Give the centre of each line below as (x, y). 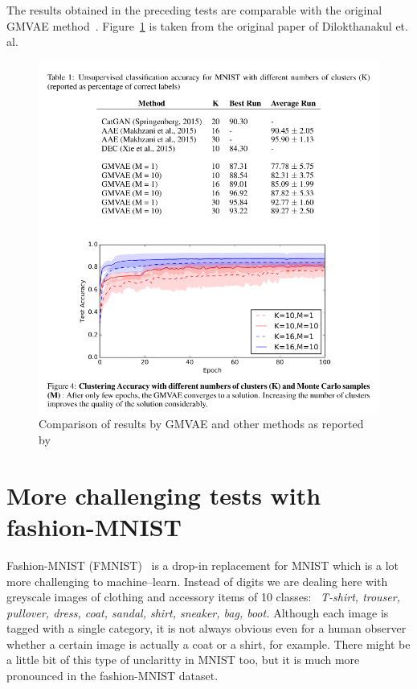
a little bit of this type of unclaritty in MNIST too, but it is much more (183, 660)
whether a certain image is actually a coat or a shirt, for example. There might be (208, 644)
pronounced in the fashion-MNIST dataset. (112, 676)
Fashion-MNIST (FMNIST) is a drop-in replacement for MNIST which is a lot (203, 565)
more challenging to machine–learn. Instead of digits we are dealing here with (197, 581)
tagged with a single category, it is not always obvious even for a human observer (206, 628)
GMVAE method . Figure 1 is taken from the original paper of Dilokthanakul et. (207, 25)
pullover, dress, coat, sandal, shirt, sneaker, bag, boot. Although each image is (198, 612)
